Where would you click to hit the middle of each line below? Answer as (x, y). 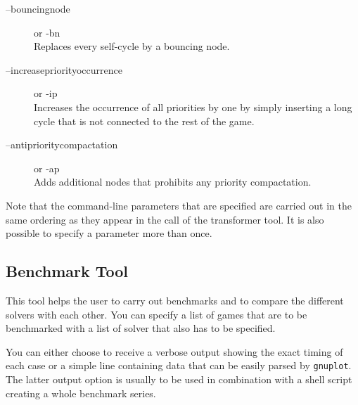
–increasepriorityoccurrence (64, 69)
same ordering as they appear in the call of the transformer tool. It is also (165, 219)
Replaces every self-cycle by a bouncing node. (132, 46)
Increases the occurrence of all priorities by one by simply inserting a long (193, 107)
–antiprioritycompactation (62, 144)
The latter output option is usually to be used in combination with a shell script (179, 379)
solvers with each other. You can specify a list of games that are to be (156, 314)
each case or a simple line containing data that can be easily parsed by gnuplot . (179, 365)
